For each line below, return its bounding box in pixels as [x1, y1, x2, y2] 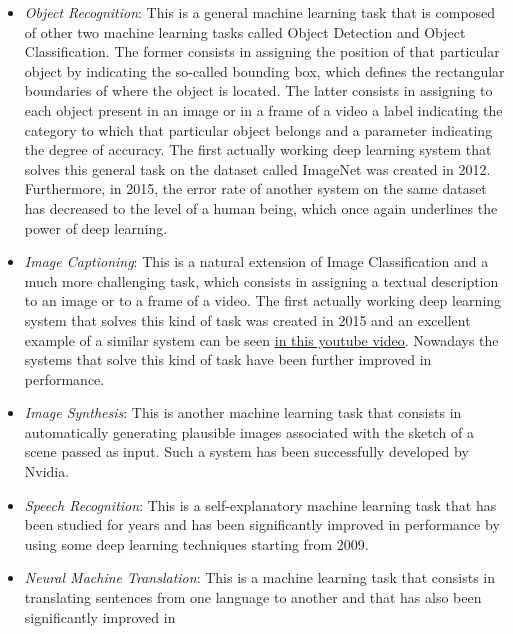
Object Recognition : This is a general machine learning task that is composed [24, 2, 496, 22]
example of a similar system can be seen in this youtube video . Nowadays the [24, 329, 499, 350]
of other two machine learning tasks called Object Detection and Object [24, 21, 466, 42]
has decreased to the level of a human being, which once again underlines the [24, 197, 498, 218]
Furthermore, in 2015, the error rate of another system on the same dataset [24, 178, 487, 199]
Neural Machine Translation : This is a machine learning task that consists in [24, 567, 495, 588]
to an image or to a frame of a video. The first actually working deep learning [24, 290, 502, 311]
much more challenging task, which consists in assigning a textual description [24, 270, 499, 291]
